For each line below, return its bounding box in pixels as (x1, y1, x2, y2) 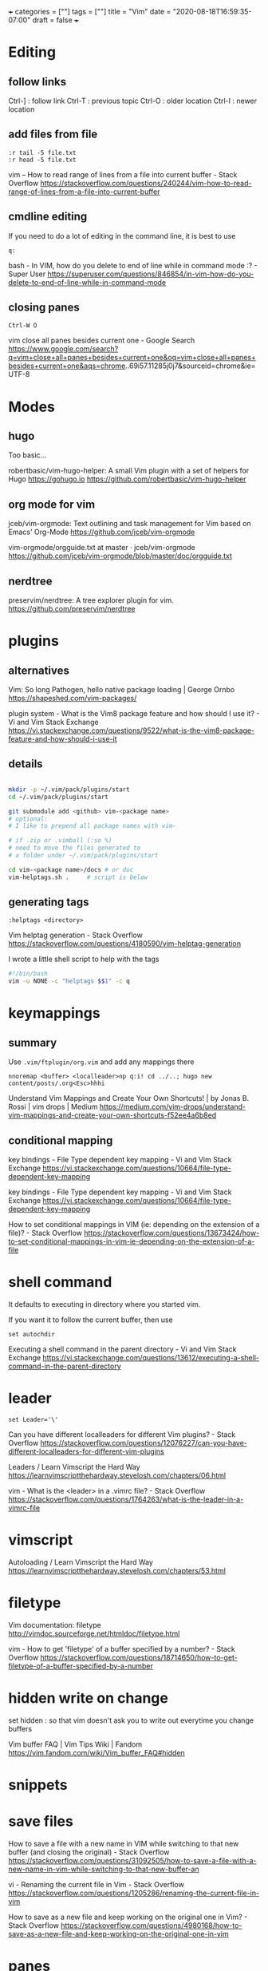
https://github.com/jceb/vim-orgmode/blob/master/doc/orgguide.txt (8, 551, 233, 561)
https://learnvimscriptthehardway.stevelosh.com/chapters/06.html (8, 1470, 226, 1480)
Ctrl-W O (8, 322, 37, 330)
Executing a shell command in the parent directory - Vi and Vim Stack (8, 1344, 237, 1354)
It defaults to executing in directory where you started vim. (8, 1299, 201, 1308)
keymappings (8, 1004, 101, 1023)
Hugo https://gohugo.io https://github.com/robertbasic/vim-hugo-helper (8, 474, 246, 484)
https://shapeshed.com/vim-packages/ (8, 694, 137, 703)
